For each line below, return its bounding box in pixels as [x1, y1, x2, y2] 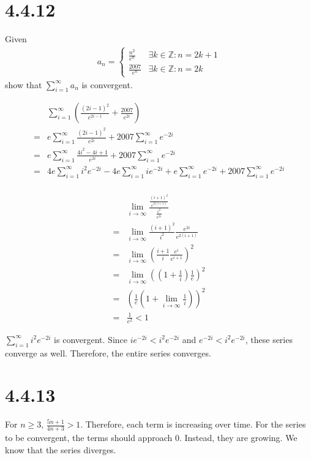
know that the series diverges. [5, 443, 116, 456]
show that [5, 78, 42, 91]
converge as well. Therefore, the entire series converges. [5, 346, 211, 359]
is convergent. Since [54, 333, 127, 345]
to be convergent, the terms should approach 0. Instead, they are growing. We [5, 431, 298, 444]
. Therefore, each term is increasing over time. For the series [80, 418, 306, 431]
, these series [245, 333, 293, 345]
